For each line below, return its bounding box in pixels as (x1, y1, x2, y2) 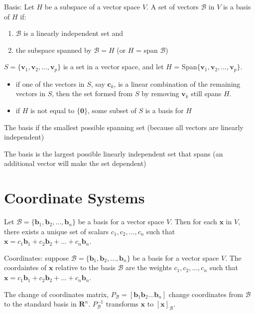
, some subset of (88, 105, 136, 116)
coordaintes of (4, 262, 47, 273)
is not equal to (30, 105, 75, 116)
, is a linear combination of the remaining (114, 78, 241, 89)
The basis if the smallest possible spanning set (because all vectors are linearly (4, 122, 244, 132)
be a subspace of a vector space (44, 1, 140, 11)
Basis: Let (4, 1, 34, 11)
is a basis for (145, 105, 184, 116)
